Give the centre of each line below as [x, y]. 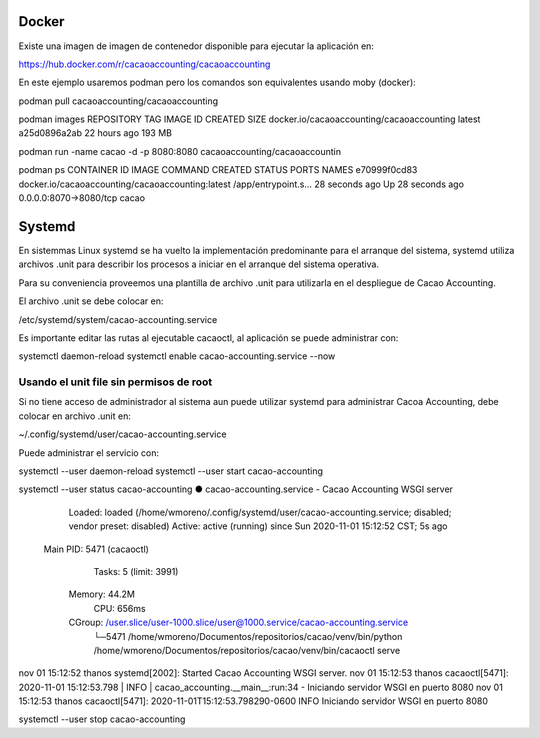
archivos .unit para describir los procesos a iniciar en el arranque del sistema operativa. [199, 264]
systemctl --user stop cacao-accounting [102, 719]
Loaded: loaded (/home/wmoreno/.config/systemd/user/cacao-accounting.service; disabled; [260, 512]
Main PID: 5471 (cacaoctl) [96, 549]
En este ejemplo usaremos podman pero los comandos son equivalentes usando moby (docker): [217, 82]
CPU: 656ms [119, 608]
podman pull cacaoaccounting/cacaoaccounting [118, 101]
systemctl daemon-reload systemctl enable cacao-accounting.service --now [177, 356]
